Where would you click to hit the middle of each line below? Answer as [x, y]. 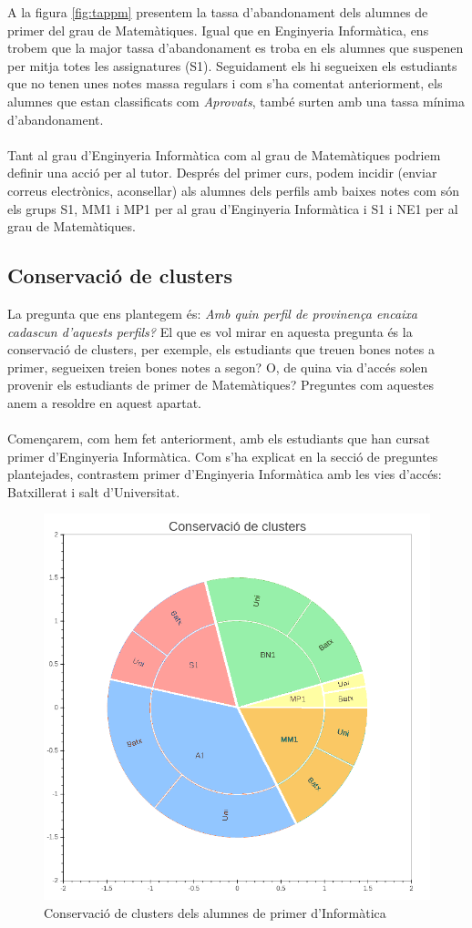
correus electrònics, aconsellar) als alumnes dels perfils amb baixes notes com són [233, 190]
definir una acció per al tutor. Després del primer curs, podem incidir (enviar [222, 173]
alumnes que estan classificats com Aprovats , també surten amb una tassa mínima [236, 101]
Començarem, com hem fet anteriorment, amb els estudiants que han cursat [219, 439]
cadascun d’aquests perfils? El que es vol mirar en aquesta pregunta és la [210, 331]
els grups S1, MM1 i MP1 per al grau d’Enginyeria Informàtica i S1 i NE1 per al [233, 208]
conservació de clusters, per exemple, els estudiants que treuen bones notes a [221, 349]
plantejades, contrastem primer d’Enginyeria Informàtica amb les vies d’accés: [225, 474]
